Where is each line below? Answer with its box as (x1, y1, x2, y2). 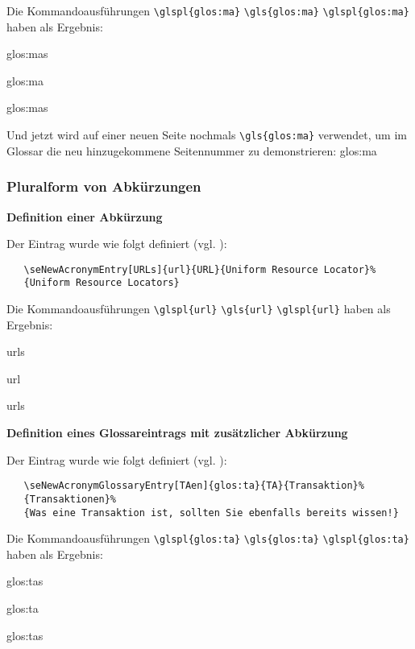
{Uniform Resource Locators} (23, 277, 180, 289)
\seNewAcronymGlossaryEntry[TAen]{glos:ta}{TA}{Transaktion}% (23, 480, 364, 492)
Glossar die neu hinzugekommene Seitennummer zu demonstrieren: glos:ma (6, 142, 377, 159)
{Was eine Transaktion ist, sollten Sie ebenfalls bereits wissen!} (23, 506, 399, 519)
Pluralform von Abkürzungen (6, 176, 201, 196)
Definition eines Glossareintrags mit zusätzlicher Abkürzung (6, 424, 348, 441)
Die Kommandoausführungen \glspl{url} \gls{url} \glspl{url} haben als (6, 300, 391, 316)
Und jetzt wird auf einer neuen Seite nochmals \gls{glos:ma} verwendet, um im (6, 126, 407, 143)
